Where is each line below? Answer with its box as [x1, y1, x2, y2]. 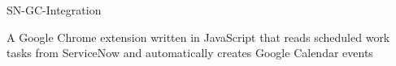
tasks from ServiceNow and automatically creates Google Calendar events [7, 44, 373, 61]
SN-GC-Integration [7, 2, 102, 18]
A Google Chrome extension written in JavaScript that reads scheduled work [7, 28, 390, 45]
